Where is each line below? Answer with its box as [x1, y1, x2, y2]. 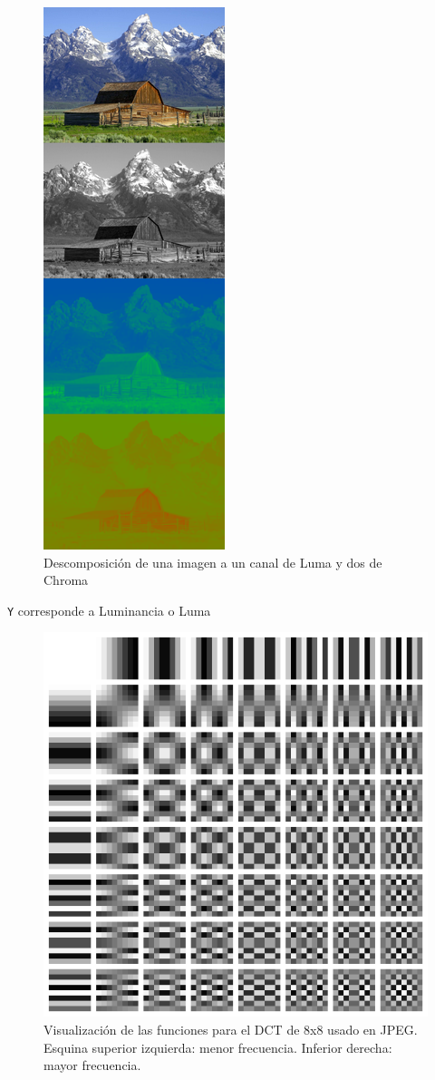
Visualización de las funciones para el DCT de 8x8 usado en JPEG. [43, 1020, 418, 1039]
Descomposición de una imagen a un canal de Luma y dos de [43, 552, 382, 571]
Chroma [43, 570, 89, 589]
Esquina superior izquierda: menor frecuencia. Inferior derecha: [43, 1037, 392, 1056]
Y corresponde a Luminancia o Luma [7, 600, 211, 619]
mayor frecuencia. [43, 1056, 141, 1075]
